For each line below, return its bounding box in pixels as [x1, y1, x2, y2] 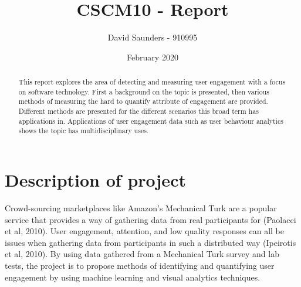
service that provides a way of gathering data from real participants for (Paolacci [5, 213, 296, 225]
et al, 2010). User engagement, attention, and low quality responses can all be [5, 225, 284, 237]
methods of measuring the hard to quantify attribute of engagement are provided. [18, 96, 268, 106]
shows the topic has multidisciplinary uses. [18, 126, 149, 136]
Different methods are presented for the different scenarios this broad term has [18, 106, 259, 116]
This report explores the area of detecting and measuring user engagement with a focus [18, 77, 286, 87]
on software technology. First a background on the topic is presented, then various [18, 86, 269, 96]
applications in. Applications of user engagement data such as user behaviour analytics [18, 116, 283, 126]
